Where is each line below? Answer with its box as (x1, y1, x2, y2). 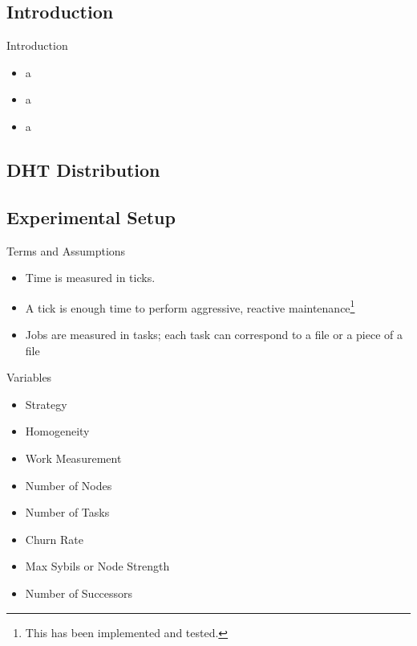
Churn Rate (25, 530, 83, 547)
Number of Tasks (25, 504, 110, 521)
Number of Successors (25, 584, 133, 601)
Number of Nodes (25, 476, 112, 493)
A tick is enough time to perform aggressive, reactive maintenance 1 (25, 296, 355, 316)
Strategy (25, 395, 67, 412)
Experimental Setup (6, 204, 176, 229)
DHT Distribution (6, 157, 160, 182)
